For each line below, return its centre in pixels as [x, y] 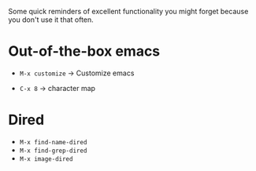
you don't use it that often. [51, 20]
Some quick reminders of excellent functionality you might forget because [128, 11]
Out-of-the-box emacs [84, 51]
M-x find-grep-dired [53, 151]
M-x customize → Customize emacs [77, 73]
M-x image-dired [46, 159]
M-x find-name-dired [53, 142]
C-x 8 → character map [58, 88]
